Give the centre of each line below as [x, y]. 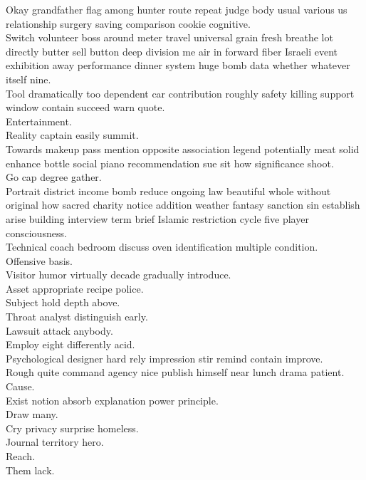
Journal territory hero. [55, 442]
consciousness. [36, 233]
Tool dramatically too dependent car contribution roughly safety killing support [180, 93]
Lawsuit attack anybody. [59, 330]
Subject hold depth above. [63, 302]
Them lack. [30, 470]
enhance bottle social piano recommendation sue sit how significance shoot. [170, 163]
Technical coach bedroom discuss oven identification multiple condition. [162, 247]
